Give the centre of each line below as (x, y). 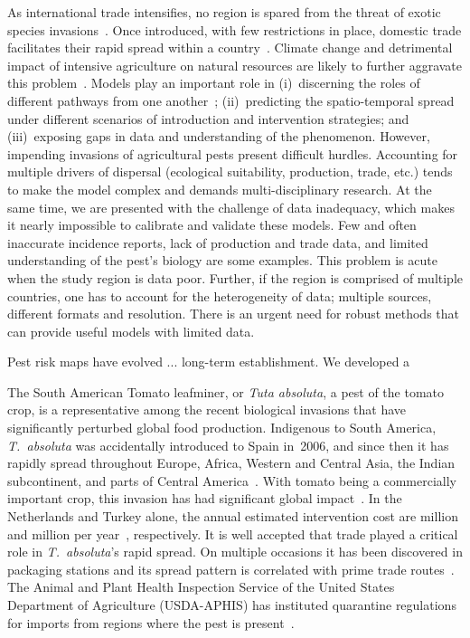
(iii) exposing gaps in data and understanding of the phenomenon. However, (219, 136)
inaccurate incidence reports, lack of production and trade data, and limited (218, 242)
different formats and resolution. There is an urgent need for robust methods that (234, 314)
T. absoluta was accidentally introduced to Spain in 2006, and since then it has (228, 445)
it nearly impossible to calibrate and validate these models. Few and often (212, 225)
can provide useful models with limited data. (131, 331)
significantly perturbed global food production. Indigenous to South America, (222, 428)
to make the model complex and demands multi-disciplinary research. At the (220, 189)
